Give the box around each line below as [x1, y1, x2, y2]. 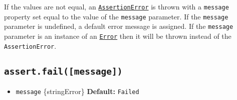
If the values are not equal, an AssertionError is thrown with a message [4, 1, 229, 11]
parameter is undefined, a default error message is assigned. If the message [4, 21, 233, 31]
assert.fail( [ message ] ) [4, 66, 123, 77]
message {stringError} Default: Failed [16, 86, 139, 97]
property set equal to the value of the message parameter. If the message [4, 11, 228, 21]
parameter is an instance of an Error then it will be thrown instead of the [4, 30, 231, 41]
